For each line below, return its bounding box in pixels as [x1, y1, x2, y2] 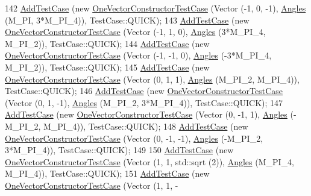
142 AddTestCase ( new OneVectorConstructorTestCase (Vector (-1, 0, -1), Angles [5, 2, 306, 14]
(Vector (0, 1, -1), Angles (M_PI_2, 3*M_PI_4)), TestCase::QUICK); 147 [5, 96, 283, 109]
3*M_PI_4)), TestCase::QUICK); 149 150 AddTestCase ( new [5, 144, 234, 156]
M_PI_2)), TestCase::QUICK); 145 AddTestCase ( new [5, 60, 210, 73]
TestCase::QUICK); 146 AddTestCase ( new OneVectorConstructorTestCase [5, 84, 283, 97]
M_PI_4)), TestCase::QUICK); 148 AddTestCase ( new [43, 119, 248, 132]
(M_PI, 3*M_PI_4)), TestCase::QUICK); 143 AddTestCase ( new [5, 13, 250, 26]
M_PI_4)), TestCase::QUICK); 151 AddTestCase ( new [5, 167, 210, 180]
